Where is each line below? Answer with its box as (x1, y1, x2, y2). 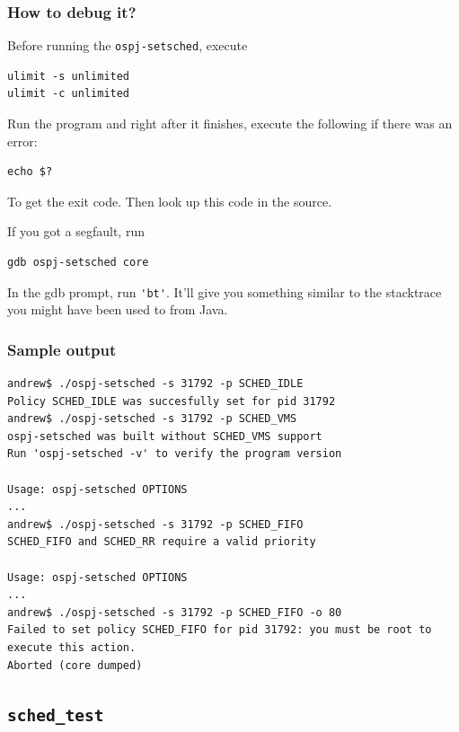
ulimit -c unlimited (7, 87, 130, 101)
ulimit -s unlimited (7, 69, 130, 83)
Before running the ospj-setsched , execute (7, 36, 248, 55)
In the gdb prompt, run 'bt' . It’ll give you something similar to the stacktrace (7, 282, 442, 301)
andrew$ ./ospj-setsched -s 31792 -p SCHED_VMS (7, 412, 297, 426)
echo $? (7, 165, 53, 179)
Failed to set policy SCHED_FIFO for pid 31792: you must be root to (7, 623, 432, 637)
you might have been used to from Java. (7, 300, 228, 319)
